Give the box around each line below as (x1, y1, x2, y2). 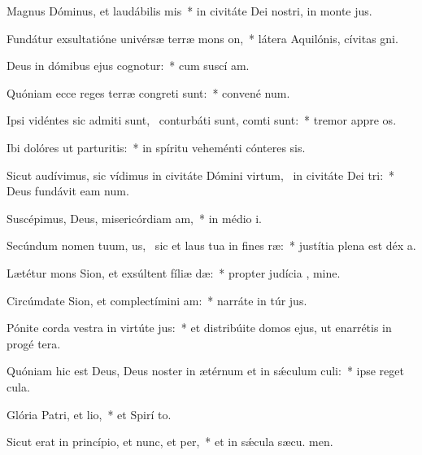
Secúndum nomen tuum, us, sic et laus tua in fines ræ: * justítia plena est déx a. (7, 237, 416, 254)
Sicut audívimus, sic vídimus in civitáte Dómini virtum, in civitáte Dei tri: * (7, 166, 395, 183)
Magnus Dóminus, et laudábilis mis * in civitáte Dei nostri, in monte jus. (7, 2, 372, 19)
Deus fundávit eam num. (7, 182, 129, 199)
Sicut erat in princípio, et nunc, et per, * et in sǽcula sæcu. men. (7, 433, 333, 450)
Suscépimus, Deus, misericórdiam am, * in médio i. (7, 209, 263, 226)
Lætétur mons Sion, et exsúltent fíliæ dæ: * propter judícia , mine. (7, 264, 341, 281)
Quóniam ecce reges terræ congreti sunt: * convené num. (7, 84, 290, 101)
